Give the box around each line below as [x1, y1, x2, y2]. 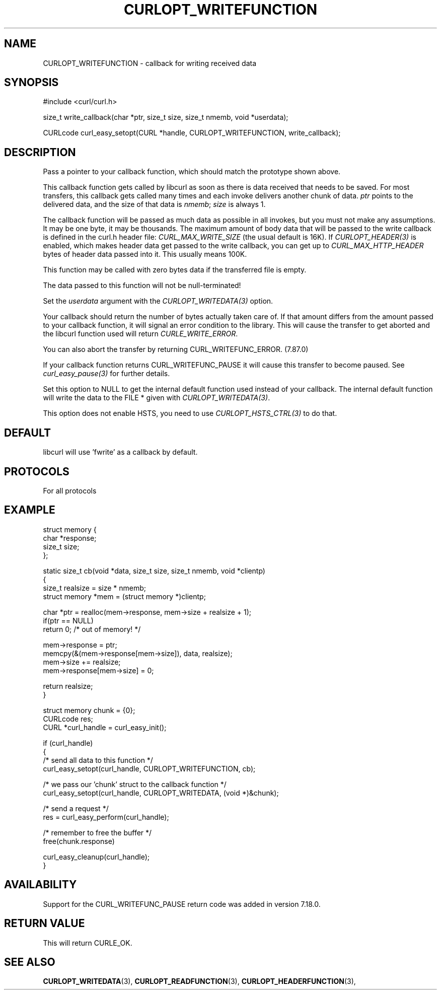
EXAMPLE [4, 504, 55, 517]
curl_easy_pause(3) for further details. [43, 369, 170, 378]
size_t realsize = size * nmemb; [43, 583, 146, 592]
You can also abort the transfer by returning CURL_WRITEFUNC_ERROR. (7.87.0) [43, 345, 309, 354]
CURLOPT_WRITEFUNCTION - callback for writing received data [43, 58, 256, 67]
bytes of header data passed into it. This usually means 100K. [43, 250, 247, 259]
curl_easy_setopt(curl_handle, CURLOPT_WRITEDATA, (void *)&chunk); [43, 788, 279, 797]
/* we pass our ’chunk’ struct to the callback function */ [43, 779, 227, 789]
